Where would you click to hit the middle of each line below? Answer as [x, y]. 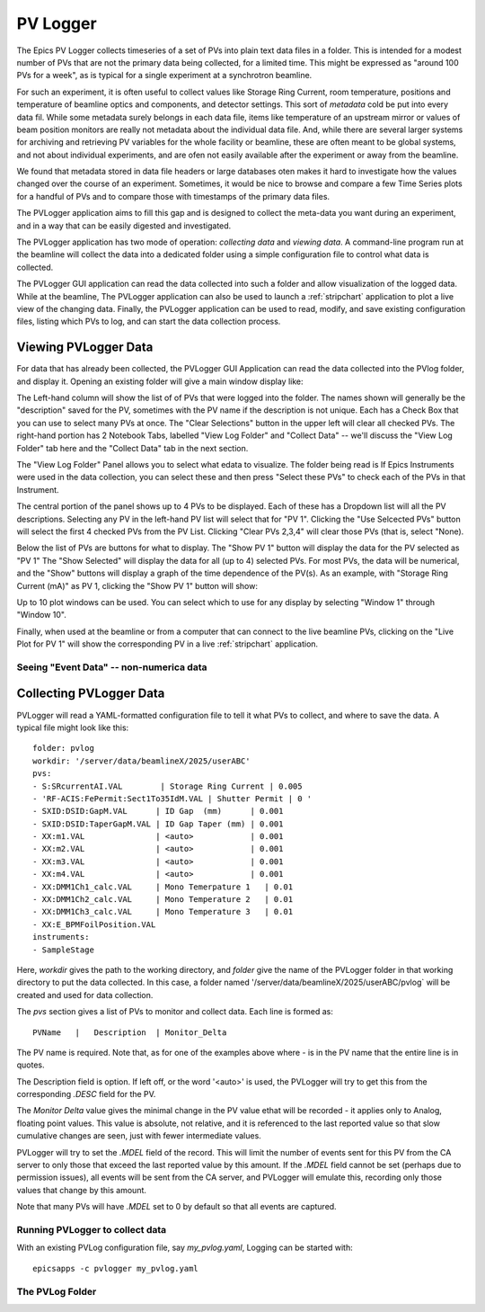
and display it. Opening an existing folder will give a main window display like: [160, 381]
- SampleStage [63, 950]
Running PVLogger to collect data [92, 1229]
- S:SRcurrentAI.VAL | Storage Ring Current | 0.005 [168, 786]
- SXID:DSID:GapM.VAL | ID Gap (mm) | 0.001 [158, 811]
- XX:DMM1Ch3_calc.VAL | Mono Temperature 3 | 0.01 [163, 912]
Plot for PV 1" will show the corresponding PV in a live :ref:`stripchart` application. [168, 644]
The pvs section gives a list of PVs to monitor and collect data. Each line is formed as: [175, 1012]
